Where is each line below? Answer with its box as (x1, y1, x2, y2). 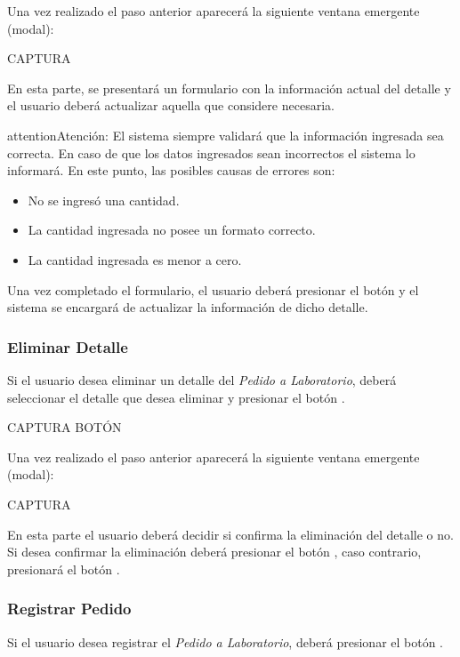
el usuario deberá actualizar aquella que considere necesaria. (7, 96, 335, 115)
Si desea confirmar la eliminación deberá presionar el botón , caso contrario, (7, 542, 422, 561)
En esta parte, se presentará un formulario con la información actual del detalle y (7, 78, 451, 97)
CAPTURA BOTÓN (7, 418, 122, 437)
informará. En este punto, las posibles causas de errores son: (7, 161, 335, 180)
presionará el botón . (7, 559, 120, 578)
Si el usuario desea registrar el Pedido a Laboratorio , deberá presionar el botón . (7, 632, 444, 651)
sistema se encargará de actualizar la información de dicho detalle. (7, 298, 368, 316)
